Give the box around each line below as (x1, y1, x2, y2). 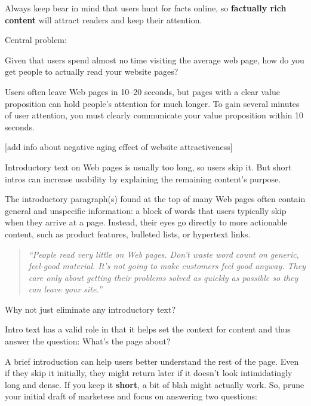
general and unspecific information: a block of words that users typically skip (5, 204, 287, 216)
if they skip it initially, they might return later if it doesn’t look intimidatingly (5, 367, 292, 379)
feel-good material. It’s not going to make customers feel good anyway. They (28, 260, 306, 272)
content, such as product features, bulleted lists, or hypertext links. (5, 227, 251, 240)
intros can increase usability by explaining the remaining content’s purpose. (5, 172, 281, 185)
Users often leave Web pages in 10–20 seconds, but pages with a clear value (5, 85, 280, 97)
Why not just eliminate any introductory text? (5, 303, 176, 315)
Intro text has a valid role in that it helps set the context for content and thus (5, 323, 291, 335)
